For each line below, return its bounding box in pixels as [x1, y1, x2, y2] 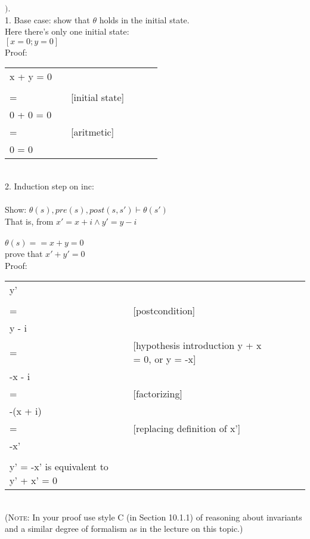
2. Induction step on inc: [5, 179, 94, 192]
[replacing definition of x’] [133, 421, 241, 436]
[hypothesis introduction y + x [133, 338, 262, 353]
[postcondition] [133, 304, 196, 318]
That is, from [5, 215, 54, 227]
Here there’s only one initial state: [5, 25, 129, 38]
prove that [5, 247, 43, 259]
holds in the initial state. [99, 13, 190, 26]
